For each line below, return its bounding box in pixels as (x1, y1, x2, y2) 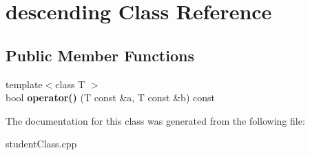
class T (55, 76, 85, 91)
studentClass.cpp (6, 136, 77, 151)
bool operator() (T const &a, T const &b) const (6, 90, 215, 105)
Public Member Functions (6, 44, 194, 65)
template (6, 76, 43, 91)
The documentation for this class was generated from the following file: (6, 113, 305, 127)
